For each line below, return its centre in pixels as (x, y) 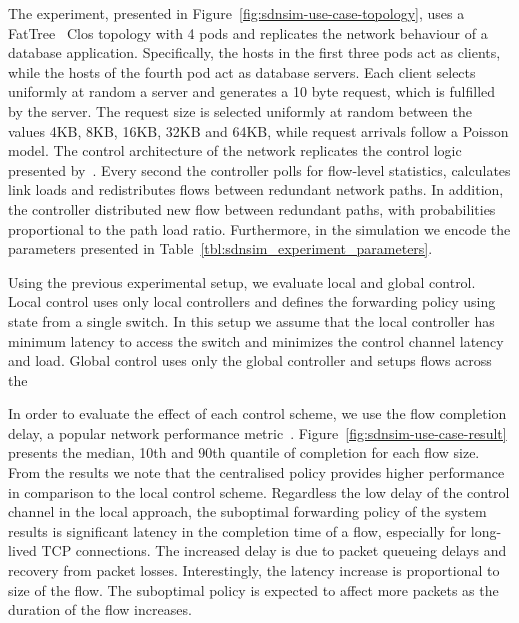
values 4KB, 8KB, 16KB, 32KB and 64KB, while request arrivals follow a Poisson (258, 130)
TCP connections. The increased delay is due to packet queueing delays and (274, 550)
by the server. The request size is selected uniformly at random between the (240, 110)
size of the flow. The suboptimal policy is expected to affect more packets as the (253, 589)
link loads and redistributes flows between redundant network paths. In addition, (256, 189)
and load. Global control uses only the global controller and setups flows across (250, 360)
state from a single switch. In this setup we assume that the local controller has (251, 320)
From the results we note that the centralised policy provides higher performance (256, 472)
